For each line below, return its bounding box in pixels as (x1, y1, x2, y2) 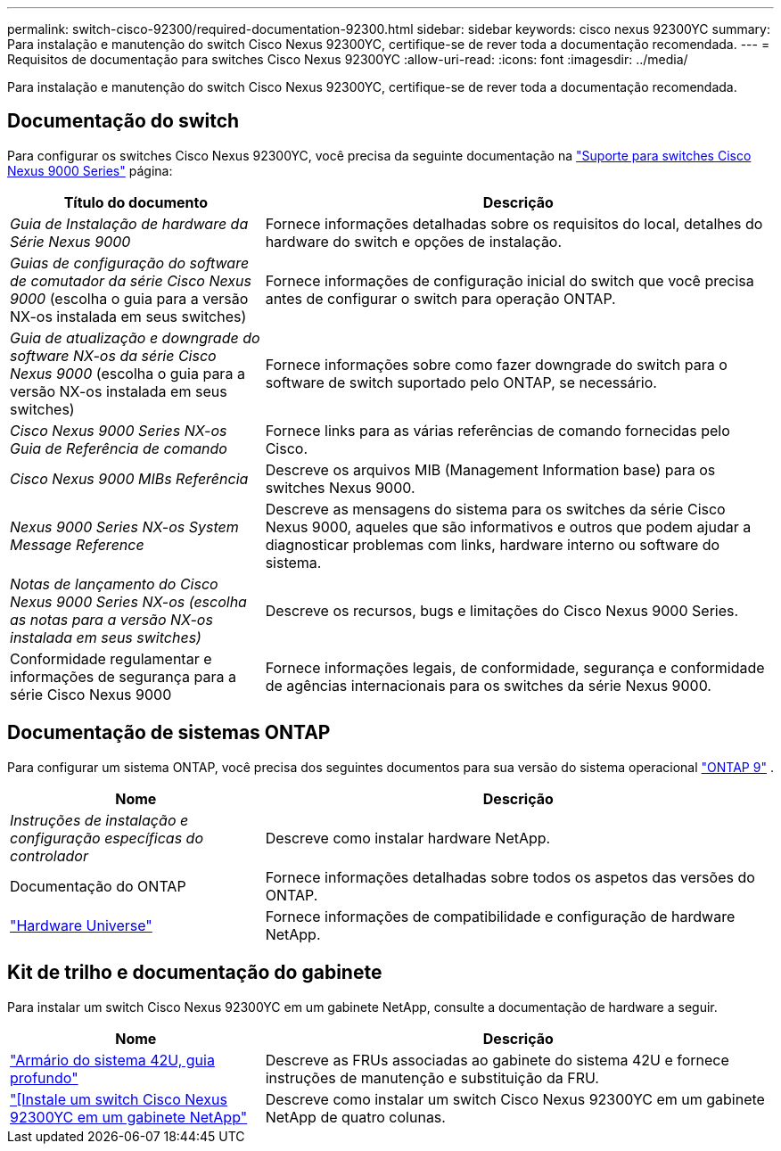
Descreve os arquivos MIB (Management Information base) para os (265, 460, 716, 479)
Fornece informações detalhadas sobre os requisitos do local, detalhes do (265, 214, 763, 233)
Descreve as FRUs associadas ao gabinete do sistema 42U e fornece (265, 1050, 729, 1069)
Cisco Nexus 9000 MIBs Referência (10, 469, 249, 488)
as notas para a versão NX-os (10, 610, 213, 629)
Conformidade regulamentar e (10, 649, 212, 668)
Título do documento (63, 193, 208, 211)
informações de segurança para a (10, 667, 236, 686)
